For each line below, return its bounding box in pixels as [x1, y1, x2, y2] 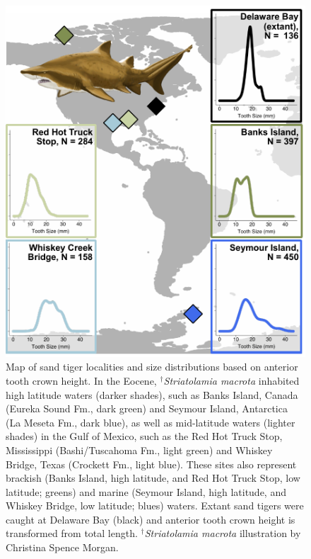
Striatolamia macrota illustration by [144, 526, 301, 541]
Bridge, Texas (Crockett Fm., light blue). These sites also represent [6, 456, 297, 471]
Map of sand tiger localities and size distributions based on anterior [6, 359, 298, 374]
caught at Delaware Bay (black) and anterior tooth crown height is [6, 512, 295, 526]
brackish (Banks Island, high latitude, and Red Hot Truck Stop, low [6, 470, 300, 485]
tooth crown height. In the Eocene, [6, 373, 157, 388]
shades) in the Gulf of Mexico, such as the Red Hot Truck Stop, [6, 429, 283, 444]
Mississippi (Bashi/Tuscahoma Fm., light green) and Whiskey [6, 442, 273, 457]
